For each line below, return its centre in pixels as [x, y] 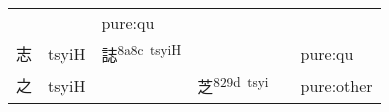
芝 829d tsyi [233, 85]
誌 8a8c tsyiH [141, 53]
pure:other [336, 85]
